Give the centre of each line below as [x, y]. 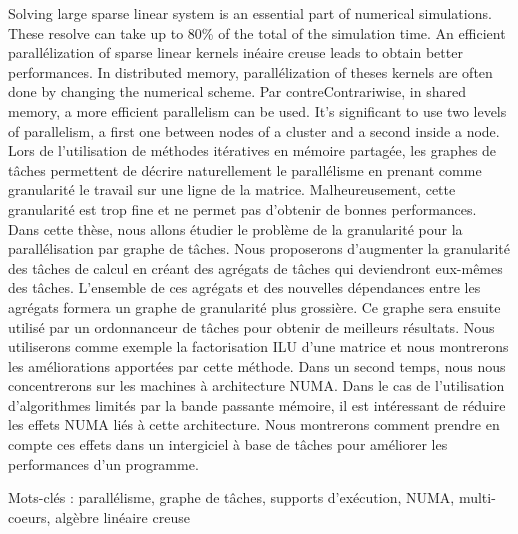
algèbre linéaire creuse [122, 516]
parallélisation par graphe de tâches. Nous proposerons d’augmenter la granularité [259, 248]
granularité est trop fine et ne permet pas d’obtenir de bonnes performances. [242, 208]
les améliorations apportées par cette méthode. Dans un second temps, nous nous [257, 365]
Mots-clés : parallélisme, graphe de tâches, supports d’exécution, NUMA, [231, 497]
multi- [477, 497]
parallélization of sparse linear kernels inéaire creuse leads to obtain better [235, 52]
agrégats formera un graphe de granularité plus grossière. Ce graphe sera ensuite [254, 306]
